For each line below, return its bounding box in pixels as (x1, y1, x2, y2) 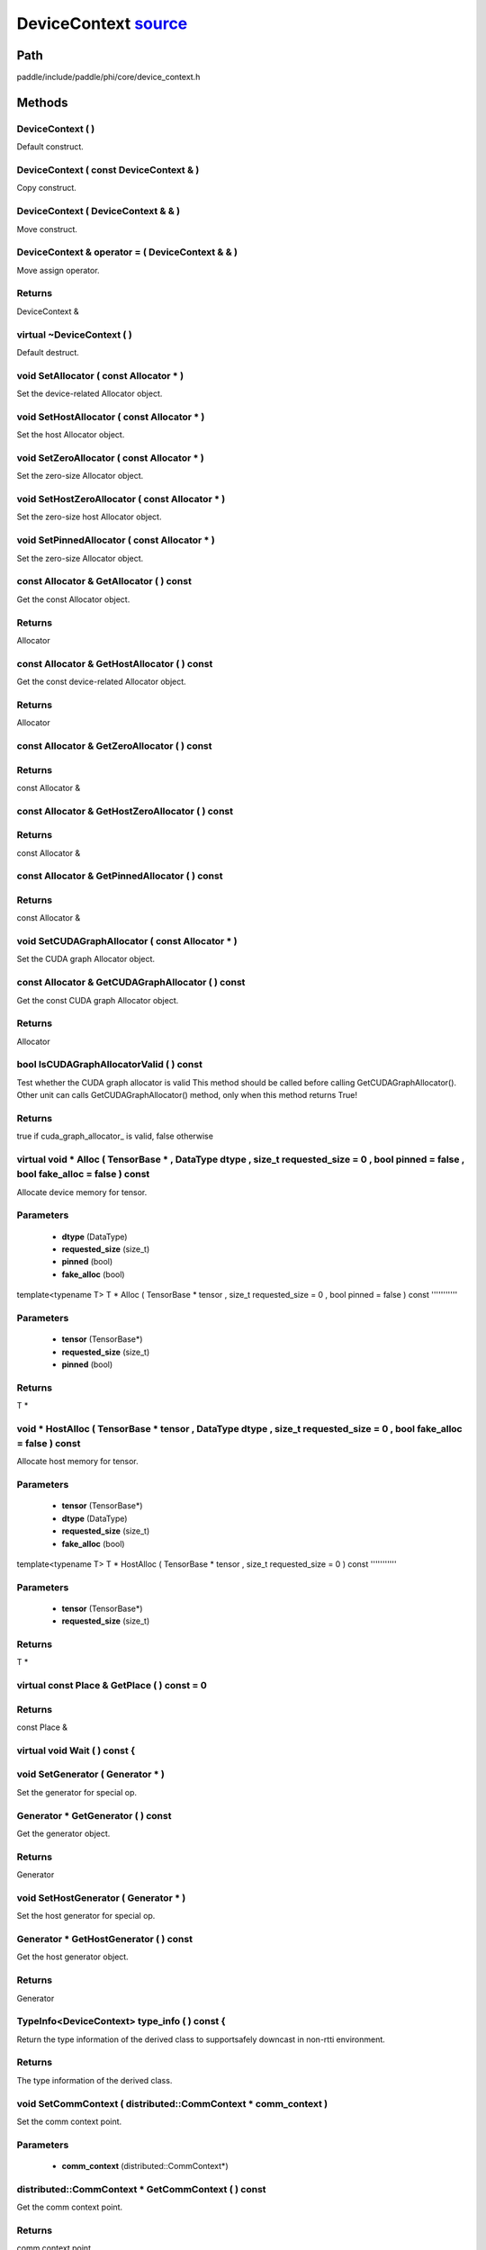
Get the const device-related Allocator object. (16, 676, 186, 688)
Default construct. (16, 141, 85, 152)
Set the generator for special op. (16, 1786, 138, 1797)
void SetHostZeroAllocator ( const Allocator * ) (16, 493, 226, 506)
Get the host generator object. (16, 1951, 130, 1962)
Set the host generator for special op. (16, 1911, 156, 1921)
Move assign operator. (16, 265, 100, 275)
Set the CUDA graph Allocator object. (16, 954, 155, 965)
